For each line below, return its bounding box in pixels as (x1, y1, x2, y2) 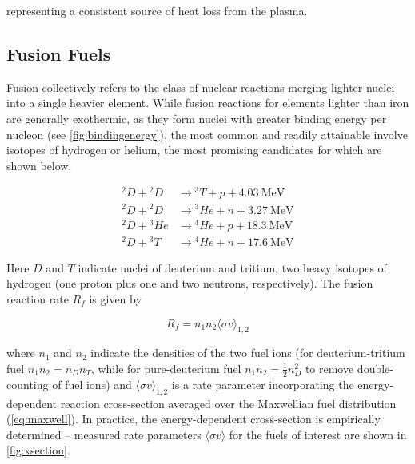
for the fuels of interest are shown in (229, 426, 407, 442)
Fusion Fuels (6, 41, 111, 65)
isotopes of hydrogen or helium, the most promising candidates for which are (6, 141, 382, 158)
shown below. (6, 157, 72, 173)
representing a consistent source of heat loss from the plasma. (6, 2, 308, 18)
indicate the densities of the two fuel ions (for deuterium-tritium (90, 344, 405, 361)
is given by (89, 290, 142, 307)
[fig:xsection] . (6, 442, 70, 458)
